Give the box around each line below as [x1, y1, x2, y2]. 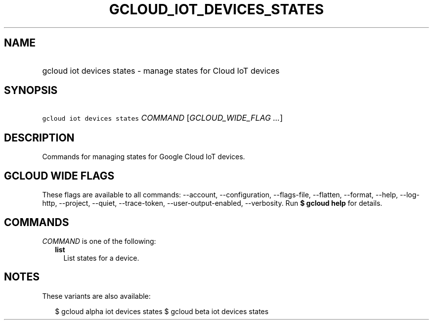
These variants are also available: [42, 291, 151, 300]
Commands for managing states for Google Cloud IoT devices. [42, 152, 245, 161]
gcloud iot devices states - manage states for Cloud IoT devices [42, 65, 280, 76]
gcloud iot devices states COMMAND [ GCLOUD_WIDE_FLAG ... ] [42, 113, 283, 123]
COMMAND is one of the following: [42, 236, 156, 245]
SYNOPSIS [4, 84, 58, 97]
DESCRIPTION [4, 131, 75, 144]
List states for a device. [63, 253, 139, 262]
